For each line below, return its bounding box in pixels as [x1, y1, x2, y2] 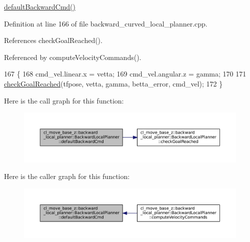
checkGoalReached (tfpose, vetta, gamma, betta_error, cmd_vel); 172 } [4, 78, 223, 88]
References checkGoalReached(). [4, 35, 102, 45]
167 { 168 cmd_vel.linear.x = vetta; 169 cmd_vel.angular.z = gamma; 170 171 [4, 68, 246, 79]
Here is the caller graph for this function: [4, 171, 130, 181]
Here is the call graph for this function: [4, 95, 124, 105]
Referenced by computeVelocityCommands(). [4, 51, 141, 62]
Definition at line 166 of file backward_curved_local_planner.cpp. [4, 18, 207, 28]
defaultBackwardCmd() [4, 1, 75, 11]
